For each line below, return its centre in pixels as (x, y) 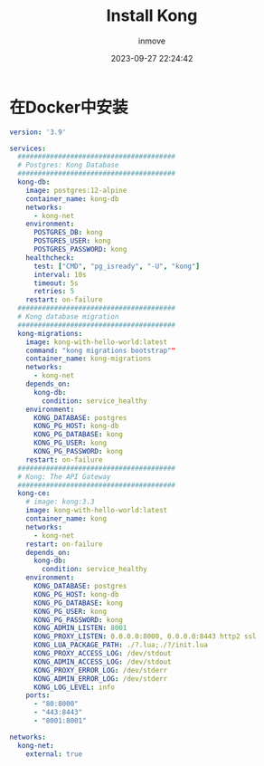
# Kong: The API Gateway (64, 476)
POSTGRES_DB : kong (68, 233)
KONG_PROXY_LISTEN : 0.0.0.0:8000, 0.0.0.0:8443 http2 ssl (145, 637)
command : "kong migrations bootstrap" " (101, 350)
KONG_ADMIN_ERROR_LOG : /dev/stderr (100, 679)
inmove (152, 41)
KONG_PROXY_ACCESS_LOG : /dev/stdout (102, 654)
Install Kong (152, 16)
